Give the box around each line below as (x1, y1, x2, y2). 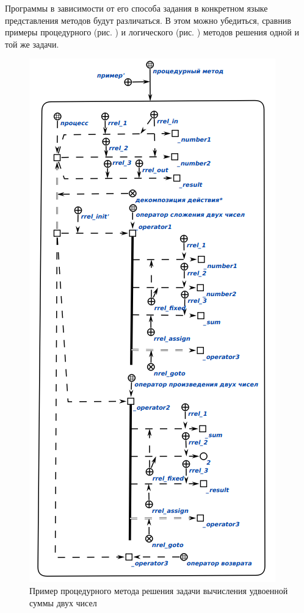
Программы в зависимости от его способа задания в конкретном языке (5, 2, 268, 14)
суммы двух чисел (29, 596, 97, 609)
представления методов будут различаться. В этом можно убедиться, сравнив (5, 13, 291, 26)
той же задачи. (5, 37, 59, 50)
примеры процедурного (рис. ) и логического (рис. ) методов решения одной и (5, 26, 299, 38)
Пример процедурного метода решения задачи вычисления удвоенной (29, 584, 288, 597)
